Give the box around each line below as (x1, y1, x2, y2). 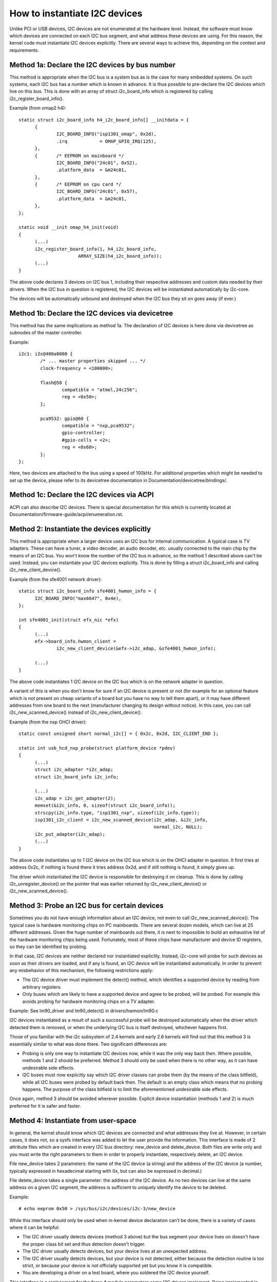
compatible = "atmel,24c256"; (62, 387, 138, 392)
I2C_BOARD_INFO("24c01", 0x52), (56, 159, 138, 166)
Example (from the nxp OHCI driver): (9, 718, 87, 725)
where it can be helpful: (9, 1224, 60, 1230)
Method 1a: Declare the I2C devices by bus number (9, 61, 175, 69)
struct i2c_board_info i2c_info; (34, 774, 119, 779)
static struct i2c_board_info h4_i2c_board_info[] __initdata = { (18, 117, 189, 123)
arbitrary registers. (22, 984, 62, 990)
